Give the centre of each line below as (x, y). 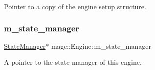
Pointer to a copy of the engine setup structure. (75, 6)
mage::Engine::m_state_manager (101, 46)
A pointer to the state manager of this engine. (73, 62)
